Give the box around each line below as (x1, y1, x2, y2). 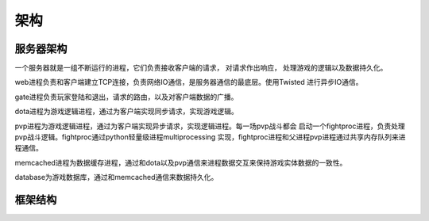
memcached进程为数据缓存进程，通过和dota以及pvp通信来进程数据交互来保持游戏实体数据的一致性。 (14, 158, 347, 167)
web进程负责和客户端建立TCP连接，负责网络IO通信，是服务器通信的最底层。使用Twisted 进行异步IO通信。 (14, 78, 363, 87)
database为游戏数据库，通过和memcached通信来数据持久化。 (14, 173, 218, 182)
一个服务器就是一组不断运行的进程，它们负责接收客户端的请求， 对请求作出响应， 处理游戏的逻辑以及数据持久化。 (14, 63, 388, 73)
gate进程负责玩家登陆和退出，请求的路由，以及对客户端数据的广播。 (14, 92, 238, 101)
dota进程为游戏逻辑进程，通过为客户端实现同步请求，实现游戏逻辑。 (14, 107, 238, 116)
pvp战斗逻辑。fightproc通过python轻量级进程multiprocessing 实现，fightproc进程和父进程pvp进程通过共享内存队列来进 (14, 132, 406, 142)
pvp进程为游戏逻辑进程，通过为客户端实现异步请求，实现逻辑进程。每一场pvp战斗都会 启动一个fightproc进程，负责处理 (14, 121, 405, 131)
